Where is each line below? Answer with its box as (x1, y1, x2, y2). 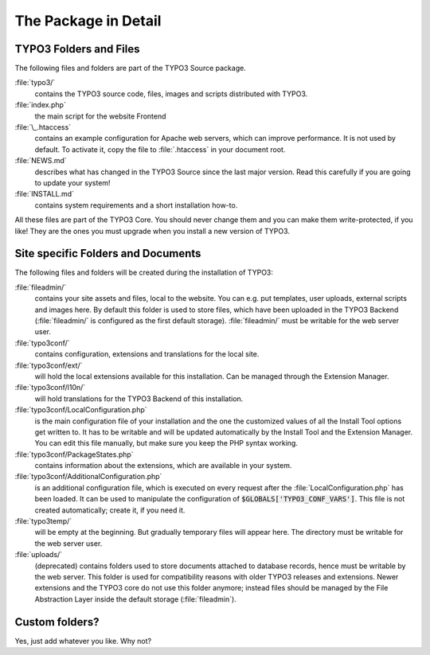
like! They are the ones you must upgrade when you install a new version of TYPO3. (14, 226, 291, 236)
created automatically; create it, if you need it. (34, 505, 186, 515)
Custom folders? (14, 615, 100, 629)
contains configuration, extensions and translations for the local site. (34, 349, 260, 359)
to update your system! (34, 177, 111, 187)
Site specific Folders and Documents (14, 247, 201, 260)
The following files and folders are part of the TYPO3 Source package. (14, 64, 246, 73)
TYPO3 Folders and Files (14, 42, 140, 56)
